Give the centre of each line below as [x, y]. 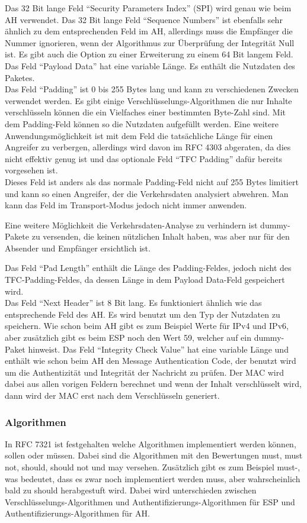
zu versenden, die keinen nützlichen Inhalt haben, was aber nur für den [161, 236]
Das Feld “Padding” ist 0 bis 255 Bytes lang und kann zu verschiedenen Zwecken [152, 89]
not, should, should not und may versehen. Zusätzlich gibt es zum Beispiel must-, [153, 467]
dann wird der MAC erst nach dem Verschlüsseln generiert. [112, 395]
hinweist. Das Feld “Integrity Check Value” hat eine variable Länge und [158, 349]
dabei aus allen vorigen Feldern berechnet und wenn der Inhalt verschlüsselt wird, [153, 384]
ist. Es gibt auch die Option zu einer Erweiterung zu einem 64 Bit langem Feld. [149, 54]
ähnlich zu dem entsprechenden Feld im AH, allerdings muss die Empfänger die [149, 31]
